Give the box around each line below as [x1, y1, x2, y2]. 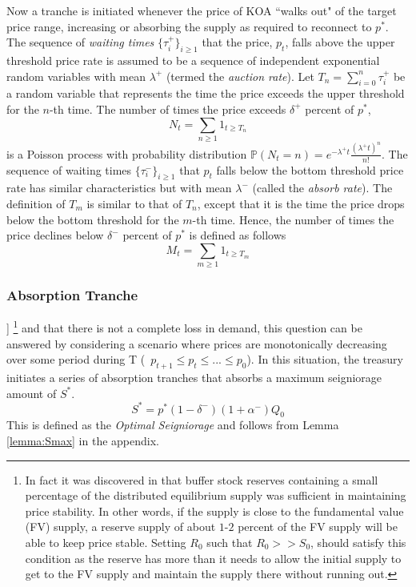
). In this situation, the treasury [246, 351, 403, 368]
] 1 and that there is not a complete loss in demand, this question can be [6, 317, 362, 336]
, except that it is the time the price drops [197, 195, 405, 211]
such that [206, 534, 253, 550]
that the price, [202, 34, 273, 50]
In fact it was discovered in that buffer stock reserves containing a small [25, 471, 378, 488]
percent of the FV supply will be [238, 518, 398, 535]
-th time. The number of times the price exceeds [49, 100, 286, 117]
